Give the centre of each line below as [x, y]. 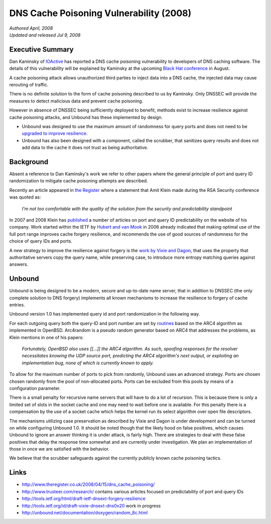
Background [29, 162]
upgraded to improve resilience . [55, 134]
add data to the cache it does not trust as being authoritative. [85, 148]
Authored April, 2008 [31, 28]
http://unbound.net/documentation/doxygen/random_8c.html [85, 512]
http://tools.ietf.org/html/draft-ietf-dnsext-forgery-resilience [84, 499]
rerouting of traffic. [29, 85]
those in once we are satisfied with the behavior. [59, 449]
